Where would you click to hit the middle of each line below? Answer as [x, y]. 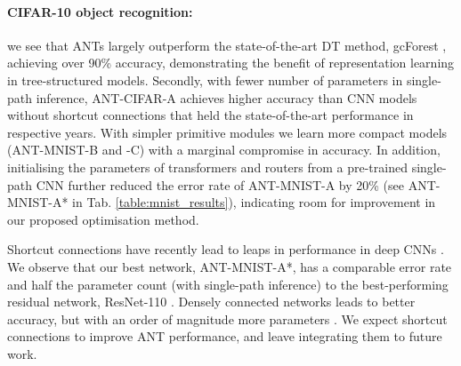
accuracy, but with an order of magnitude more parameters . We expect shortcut [227, 318]
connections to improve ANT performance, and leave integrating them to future [225, 336]
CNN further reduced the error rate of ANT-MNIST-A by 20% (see [220, 184]
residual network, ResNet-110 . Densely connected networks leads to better [211, 302]
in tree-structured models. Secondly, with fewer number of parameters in [205, 80]
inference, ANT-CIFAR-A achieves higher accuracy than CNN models [226, 97]
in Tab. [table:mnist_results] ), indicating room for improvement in [254, 202]
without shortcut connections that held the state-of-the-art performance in [210, 115]
